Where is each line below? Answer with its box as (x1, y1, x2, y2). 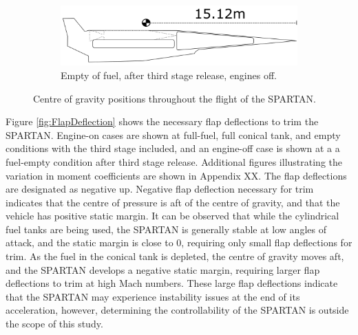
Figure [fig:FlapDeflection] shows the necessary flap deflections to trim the (6, 114, 319, 129)
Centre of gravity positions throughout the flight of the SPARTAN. (33, 91, 316, 105)
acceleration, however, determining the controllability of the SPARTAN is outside (6, 303, 349, 317)
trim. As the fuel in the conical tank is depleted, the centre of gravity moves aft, (6, 249, 344, 263)
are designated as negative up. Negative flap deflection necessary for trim (6, 182, 314, 196)
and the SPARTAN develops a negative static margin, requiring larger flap (6, 262, 320, 277)
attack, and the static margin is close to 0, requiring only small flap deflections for (6, 235, 352, 250)
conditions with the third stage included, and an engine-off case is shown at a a (6, 141, 340, 155)
